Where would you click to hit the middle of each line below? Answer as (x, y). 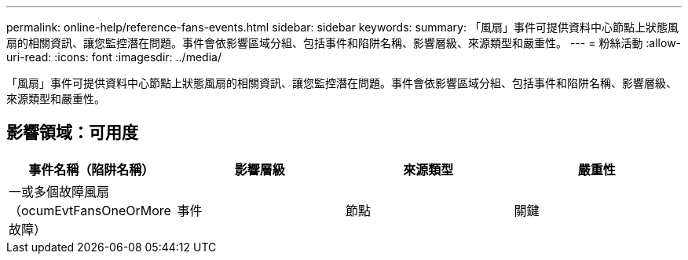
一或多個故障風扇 (59, 191)
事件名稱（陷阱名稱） (91, 169)
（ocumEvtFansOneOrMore (90, 210)
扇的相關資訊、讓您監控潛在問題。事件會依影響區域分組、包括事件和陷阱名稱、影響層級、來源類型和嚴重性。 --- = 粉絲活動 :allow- (344, 43)
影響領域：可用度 (72, 133)
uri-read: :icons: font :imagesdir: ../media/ (114, 57)
